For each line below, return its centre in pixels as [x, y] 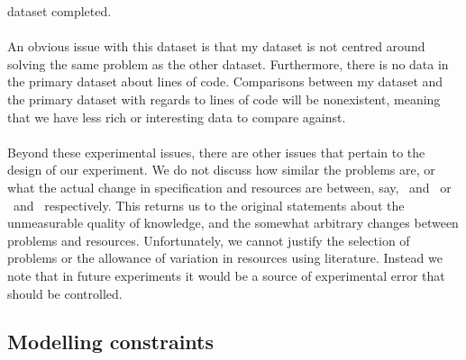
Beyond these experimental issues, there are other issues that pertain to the [216, 152]
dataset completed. [59, 11]
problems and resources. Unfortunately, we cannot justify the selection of [209, 240]
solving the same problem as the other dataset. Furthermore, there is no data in [228, 63]
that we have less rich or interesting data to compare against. [177, 117]
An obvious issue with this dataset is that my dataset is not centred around [216, 46]
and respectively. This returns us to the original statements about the [209, 205]
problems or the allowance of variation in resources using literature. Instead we [225, 258]
